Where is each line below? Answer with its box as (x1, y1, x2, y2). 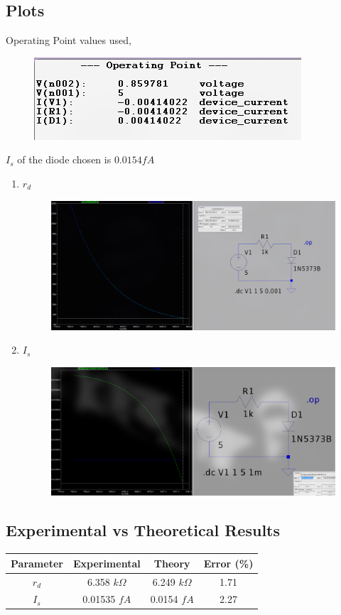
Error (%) (203, 555, 254, 570)
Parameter (11, 555, 63, 570)
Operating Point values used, (6, 33, 131, 48)
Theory (153, 555, 190, 570)
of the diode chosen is (17, 152, 112, 167)
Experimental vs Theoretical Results (6, 519, 280, 541)
